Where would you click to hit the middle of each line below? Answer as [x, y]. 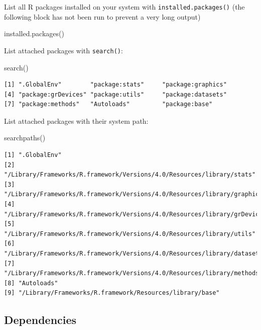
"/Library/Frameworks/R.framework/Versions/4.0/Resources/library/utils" [130, 234]
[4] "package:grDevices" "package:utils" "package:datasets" [115, 94]
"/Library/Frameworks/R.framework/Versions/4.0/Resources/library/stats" [130, 175]
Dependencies [40, 320]
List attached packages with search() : [63, 50]
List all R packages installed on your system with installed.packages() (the [124, 7]
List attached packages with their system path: [76, 120]
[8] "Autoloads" [31, 283]
